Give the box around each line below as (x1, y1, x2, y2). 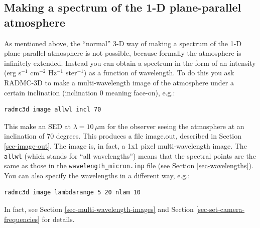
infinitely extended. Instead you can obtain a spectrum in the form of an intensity (4, 57, 256, 68)
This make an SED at (4, 121, 71, 131)
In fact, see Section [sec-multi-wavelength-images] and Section (4, 204, 194, 214)
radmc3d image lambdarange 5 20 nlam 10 (4, 189, 141, 196)
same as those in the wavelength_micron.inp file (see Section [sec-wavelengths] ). (4, 160, 253, 171)
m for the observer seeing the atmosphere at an (99, 121, 244, 131)
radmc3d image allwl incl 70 (4, 106, 101, 113)
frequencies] (4, 213, 40, 224)
